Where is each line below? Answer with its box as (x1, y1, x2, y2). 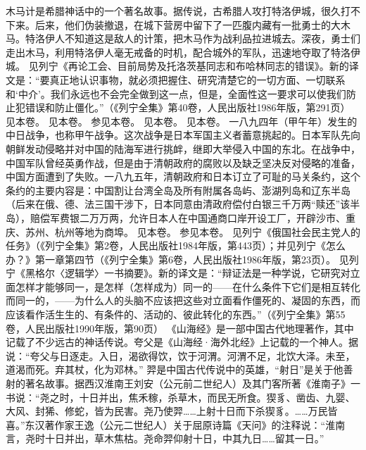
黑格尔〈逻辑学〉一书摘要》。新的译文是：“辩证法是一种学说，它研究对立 (25, 265, 360, 280)
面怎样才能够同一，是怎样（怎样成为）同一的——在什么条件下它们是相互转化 (6, 279, 360, 294)
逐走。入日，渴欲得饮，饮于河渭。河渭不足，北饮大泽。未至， (69, 348, 355, 363)
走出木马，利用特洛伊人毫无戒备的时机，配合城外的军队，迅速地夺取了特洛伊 (6, 44, 360, 59)
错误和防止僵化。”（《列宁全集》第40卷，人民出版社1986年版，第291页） (25, 100, 351, 115)
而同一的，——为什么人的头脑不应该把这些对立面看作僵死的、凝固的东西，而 (6, 293, 360, 308)
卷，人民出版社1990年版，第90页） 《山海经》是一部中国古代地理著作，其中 (6, 320, 354, 335)
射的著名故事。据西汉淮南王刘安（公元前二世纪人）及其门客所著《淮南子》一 (6, 376, 360, 391)
